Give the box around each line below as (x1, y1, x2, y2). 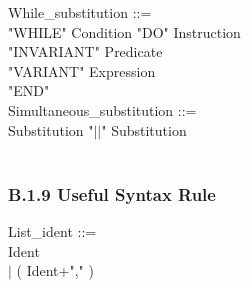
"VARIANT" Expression (8, 60, 156, 81)
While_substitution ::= (8, 2, 152, 22)
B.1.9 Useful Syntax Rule (8, 181, 216, 206)
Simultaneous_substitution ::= (8, 99, 197, 120)
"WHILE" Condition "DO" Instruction (8, 21, 241, 42)
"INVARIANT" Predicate (8, 41, 163, 62)
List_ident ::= (8, 220, 97, 241)
